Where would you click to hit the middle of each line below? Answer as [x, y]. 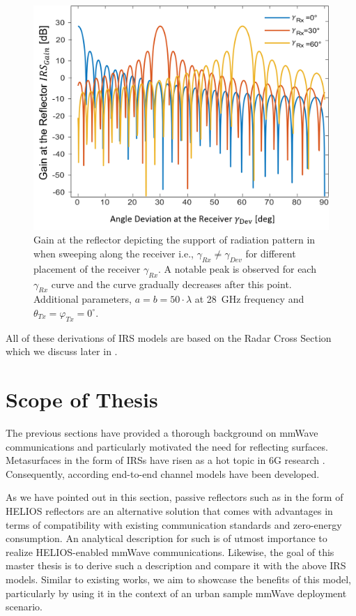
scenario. [24, 607]
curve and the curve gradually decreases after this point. [171, 284]
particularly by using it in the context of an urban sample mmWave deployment [176, 593]
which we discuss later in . [62, 351]
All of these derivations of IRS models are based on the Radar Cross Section [169, 337]
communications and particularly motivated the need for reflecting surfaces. [167, 446]
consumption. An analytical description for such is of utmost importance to [167, 538]
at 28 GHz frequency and [249, 299]
